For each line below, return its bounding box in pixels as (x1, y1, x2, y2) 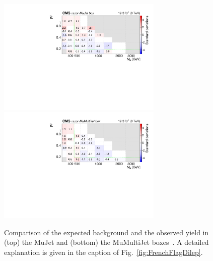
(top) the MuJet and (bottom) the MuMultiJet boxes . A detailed (4, 237, 209, 247)
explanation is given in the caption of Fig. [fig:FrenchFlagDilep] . (4, 246, 203, 257)
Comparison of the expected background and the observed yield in (4, 227, 209, 237)
